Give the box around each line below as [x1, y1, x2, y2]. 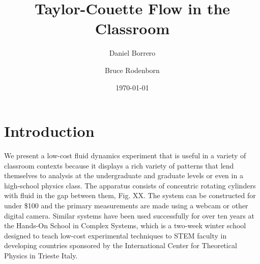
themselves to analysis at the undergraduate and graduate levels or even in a [4, 170, 243, 181]
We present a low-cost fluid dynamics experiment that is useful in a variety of [4, 150, 246, 161]
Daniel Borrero [109, 47, 156, 58]
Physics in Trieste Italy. [4, 250, 78, 260]
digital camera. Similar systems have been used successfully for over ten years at [4, 210, 254, 221]
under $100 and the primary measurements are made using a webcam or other [4, 200, 248, 210]
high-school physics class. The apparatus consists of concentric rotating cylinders [4, 180, 256, 190]
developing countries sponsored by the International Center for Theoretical [4, 240, 237, 251]
